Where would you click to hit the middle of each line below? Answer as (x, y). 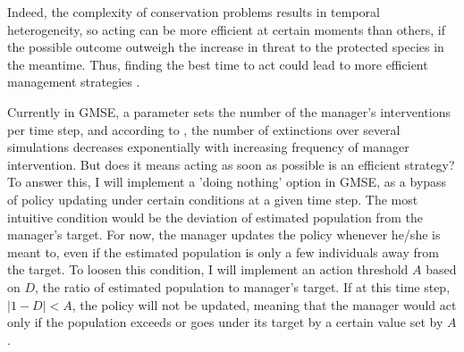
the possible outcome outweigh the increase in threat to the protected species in (226, 47)
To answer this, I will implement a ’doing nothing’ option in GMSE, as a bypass (227, 182)
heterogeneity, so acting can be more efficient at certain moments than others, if (226, 29)
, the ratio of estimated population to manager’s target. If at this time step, (243, 286)
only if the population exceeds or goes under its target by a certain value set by (225, 322)
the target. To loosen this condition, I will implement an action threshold (208, 269)
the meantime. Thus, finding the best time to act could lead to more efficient (218, 64)
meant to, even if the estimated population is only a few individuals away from (223, 251)
